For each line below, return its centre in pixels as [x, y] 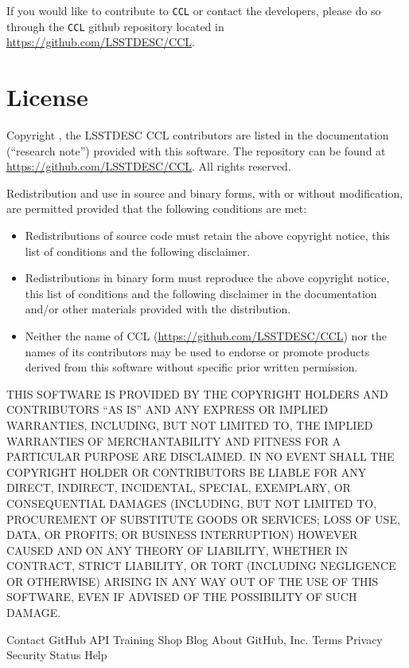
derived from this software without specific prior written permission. [191, 367]
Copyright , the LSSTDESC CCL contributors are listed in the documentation [198, 135]
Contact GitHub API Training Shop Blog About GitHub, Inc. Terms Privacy [195, 639]
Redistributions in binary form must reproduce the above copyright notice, [207, 278]
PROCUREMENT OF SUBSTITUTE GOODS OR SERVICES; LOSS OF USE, [203, 519]
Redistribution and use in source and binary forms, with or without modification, [205, 193]
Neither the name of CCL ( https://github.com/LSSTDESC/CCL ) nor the [206, 335]
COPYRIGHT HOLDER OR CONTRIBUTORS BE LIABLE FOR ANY [187, 472]
